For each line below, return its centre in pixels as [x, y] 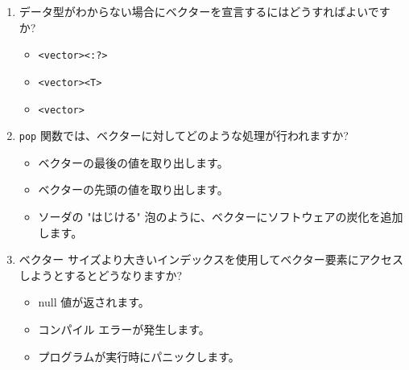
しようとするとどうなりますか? [100, 275]
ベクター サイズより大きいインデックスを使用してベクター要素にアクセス [211, 259]
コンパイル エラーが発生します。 [124, 329]
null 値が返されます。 [94, 302]
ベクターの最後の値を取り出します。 [133, 162]
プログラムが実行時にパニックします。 [139, 356]
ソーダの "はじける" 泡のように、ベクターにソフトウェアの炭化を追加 [221, 216]
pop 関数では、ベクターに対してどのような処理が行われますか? [184, 136]
